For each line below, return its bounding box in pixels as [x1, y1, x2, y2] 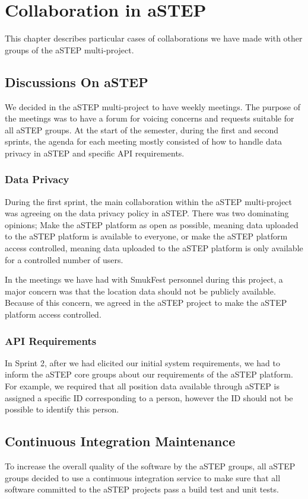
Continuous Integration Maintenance [5, 432, 236, 450]
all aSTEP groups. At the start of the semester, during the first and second [5, 123, 279, 136]
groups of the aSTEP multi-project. [5, 43, 134, 56]
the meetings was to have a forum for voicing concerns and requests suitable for [5, 112, 294, 124]
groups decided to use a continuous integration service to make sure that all [5, 471, 281, 484]
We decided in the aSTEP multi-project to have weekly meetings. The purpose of [5, 100, 300, 113]
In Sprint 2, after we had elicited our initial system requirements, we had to [5, 356, 280, 369]
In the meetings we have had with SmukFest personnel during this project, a [5, 273, 283, 286]
